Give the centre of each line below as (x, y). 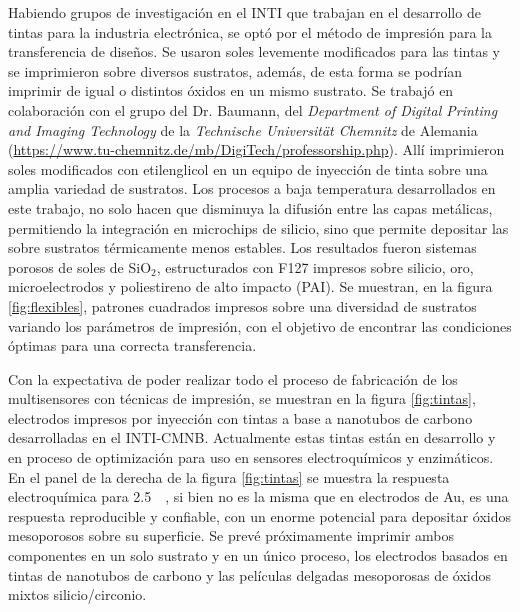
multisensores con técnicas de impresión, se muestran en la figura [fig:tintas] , (242, 398)
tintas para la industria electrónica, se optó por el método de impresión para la (250, 31)
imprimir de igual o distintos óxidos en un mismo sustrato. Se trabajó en (231, 90)
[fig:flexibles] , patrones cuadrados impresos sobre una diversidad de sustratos (242, 305)
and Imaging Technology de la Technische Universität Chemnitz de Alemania (243, 129)
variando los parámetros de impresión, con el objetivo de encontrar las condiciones (260, 325)
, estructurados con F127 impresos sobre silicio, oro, (315, 266)
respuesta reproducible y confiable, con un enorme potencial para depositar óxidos (260, 515)
